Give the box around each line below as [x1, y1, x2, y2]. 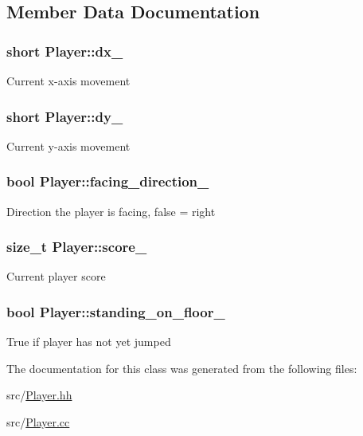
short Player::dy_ [6, 106, 123, 126]
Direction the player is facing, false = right [6, 202, 216, 219]
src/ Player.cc [6, 414, 70, 430]
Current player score [6, 268, 106, 285]
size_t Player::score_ [6, 237, 147, 257]
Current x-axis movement [6, 73, 131, 88]
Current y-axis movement [6, 137, 131, 154]
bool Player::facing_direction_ [6, 171, 209, 191]
